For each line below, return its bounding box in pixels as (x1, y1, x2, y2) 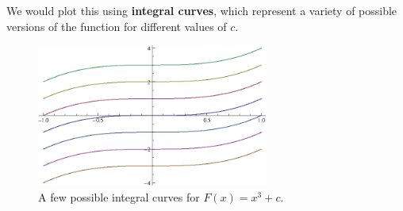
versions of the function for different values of (6, 17, 227, 34)
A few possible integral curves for (38, 188, 200, 205)
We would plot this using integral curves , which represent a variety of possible (6, 2, 397, 18)
